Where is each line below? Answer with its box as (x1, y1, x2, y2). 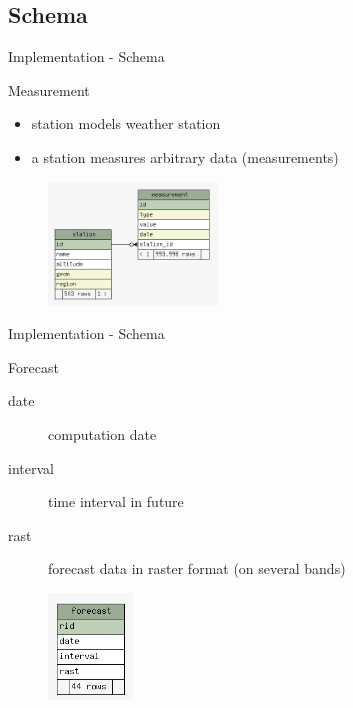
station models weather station (31, 113, 221, 134)
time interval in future (48, 491, 184, 512)
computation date (48, 424, 157, 445)
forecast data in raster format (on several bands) (48, 558, 346, 579)
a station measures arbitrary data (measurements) (31, 146, 339, 167)
